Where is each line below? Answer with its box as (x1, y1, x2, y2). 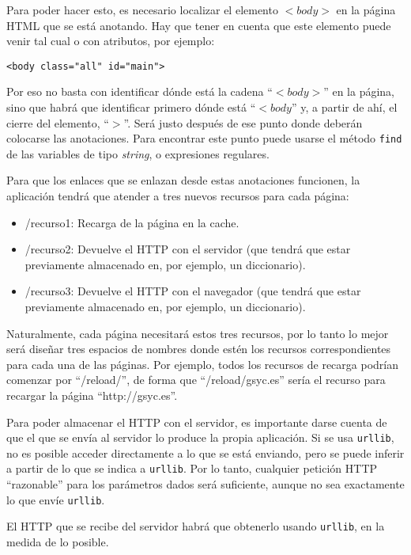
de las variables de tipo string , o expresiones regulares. (6, 145, 270, 162)
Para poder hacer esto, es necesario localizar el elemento (6, 2, 278, 17)
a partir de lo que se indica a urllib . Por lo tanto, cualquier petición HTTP (6, 460, 378, 477)
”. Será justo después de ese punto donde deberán (123, 114, 363, 131)
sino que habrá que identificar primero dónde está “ (6, 99, 256, 116)
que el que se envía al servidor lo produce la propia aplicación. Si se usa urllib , (6, 429, 394, 446)
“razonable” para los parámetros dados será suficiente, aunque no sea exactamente (6, 476, 405, 492)
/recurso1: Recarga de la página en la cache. (25, 214, 239, 230)
